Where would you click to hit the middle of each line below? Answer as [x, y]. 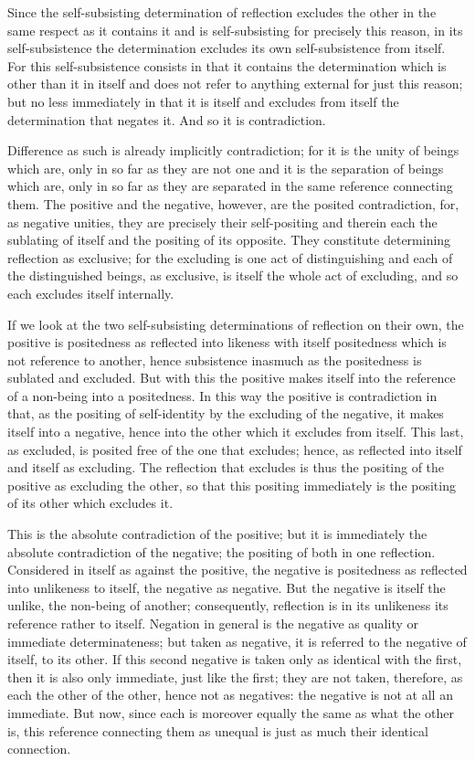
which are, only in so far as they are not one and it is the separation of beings [226, 168]
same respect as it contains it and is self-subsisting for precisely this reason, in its [235, 30]
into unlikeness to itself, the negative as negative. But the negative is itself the [227, 587]
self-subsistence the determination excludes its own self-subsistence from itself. [227, 48]
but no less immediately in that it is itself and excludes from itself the [203, 101]
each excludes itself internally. [91, 293]
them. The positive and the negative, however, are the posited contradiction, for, [233, 203]
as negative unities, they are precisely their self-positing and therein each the [222, 222]
